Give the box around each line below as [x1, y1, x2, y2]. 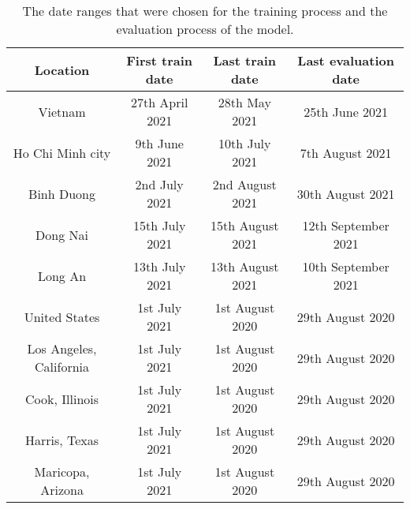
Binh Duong [28, 184, 95, 203]
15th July [132, 216, 186, 234]
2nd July [135, 175, 184, 193]
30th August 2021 [296, 184, 395, 203]
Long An [37, 266, 87, 285]
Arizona [40, 481, 84, 499]
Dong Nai [35, 225, 88, 244]
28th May [218, 93, 271, 111]
